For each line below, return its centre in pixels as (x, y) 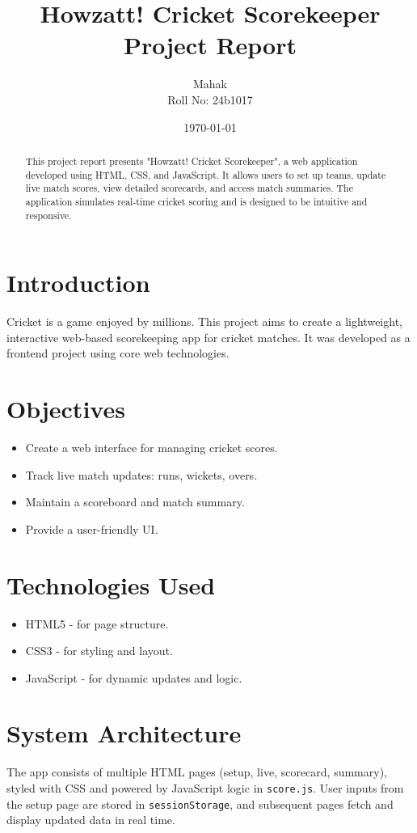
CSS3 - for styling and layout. (99, 651)
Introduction (78, 283)
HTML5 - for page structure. (97, 623)
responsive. (48, 215)
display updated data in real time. (91, 820)
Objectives (66, 409)
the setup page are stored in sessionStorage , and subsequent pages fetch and (200, 803)
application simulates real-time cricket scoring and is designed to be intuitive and (196, 201)
